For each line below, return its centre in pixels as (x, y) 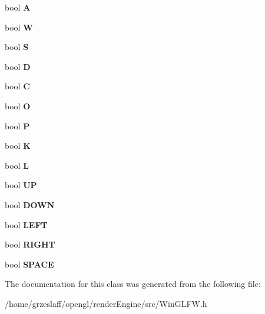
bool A (18, 7)
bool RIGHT (30, 244)
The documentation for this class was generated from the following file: (133, 284)
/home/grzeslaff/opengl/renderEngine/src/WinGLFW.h (106, 303)
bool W (19, 27)
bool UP (21, 185)
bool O (18, 106)
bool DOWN (30, 204)
